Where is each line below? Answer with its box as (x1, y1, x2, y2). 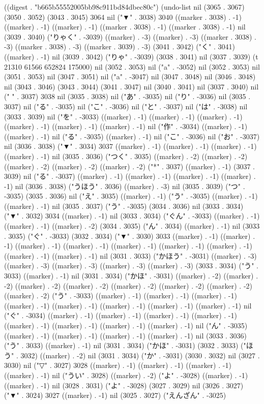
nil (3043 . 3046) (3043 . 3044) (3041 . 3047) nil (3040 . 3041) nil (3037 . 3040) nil (4, 81, 259, 91)
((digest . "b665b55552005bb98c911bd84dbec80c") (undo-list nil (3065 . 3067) (4, 2, 245, 12)
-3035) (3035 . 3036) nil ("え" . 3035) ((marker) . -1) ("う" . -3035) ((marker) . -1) (4, 191, 258, 201)
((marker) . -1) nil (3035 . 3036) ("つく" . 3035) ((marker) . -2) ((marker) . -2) (4, 150, 248, 161)
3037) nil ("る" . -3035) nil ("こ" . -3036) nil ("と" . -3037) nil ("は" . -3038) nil (4, 101, 248, 111)
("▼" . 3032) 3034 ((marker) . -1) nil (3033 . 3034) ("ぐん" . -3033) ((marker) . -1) (4, 210, 260, 221)
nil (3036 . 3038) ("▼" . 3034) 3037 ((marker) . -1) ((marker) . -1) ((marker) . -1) (4, 141, 257, 151)
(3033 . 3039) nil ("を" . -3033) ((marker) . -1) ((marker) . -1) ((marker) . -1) (4, 111, 243, 121)
